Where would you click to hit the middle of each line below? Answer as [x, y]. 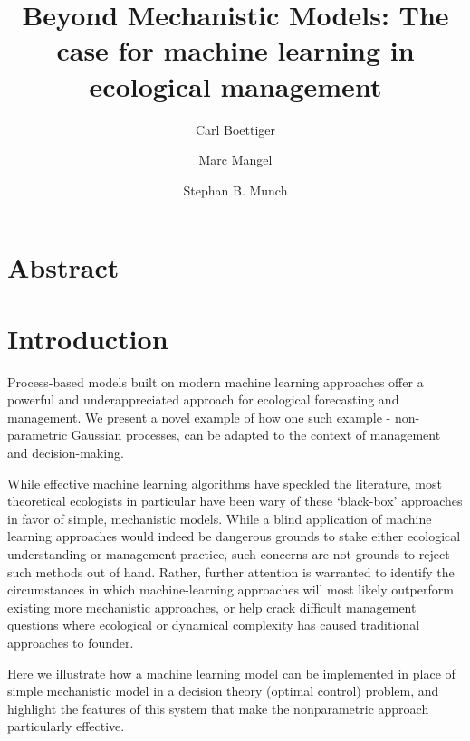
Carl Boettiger [235, 129]
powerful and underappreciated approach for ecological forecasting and [203, 399]
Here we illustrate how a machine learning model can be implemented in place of [231, 673]
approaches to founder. [71, 642]
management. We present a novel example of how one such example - [199, 417]
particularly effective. [66, 726]
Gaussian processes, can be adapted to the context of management [256, 435]
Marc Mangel [235, 160]
